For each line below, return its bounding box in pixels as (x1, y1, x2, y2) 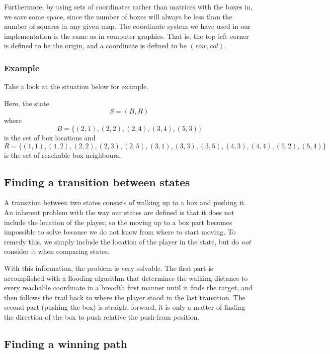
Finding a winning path (4, 336, 127, 351)
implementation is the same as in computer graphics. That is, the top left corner (4, 30, 249, 41)
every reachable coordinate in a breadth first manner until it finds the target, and (4, 282, 252, 293)
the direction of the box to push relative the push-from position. (4, 311, 200, 322)
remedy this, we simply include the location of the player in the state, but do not (4, 236, 251, 246)
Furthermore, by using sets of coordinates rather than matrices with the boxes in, (4, 1, 252, 11)
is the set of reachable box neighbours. (4, 149, 121, 160)
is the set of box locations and (4, 132, 96, 142)
